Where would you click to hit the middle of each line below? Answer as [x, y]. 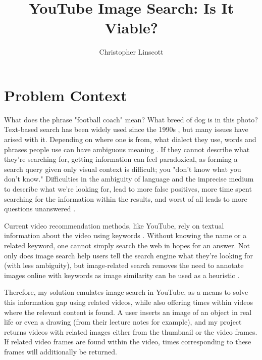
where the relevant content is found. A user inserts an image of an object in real [128, 312]
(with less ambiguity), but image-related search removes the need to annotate [124, 265]
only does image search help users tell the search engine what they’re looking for [128, 255]
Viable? [131, 28]
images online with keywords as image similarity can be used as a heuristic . [122, 275]
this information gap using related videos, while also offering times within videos [128, 302]
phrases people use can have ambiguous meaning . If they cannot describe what [127, 149]
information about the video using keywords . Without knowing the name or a [125, 235]
